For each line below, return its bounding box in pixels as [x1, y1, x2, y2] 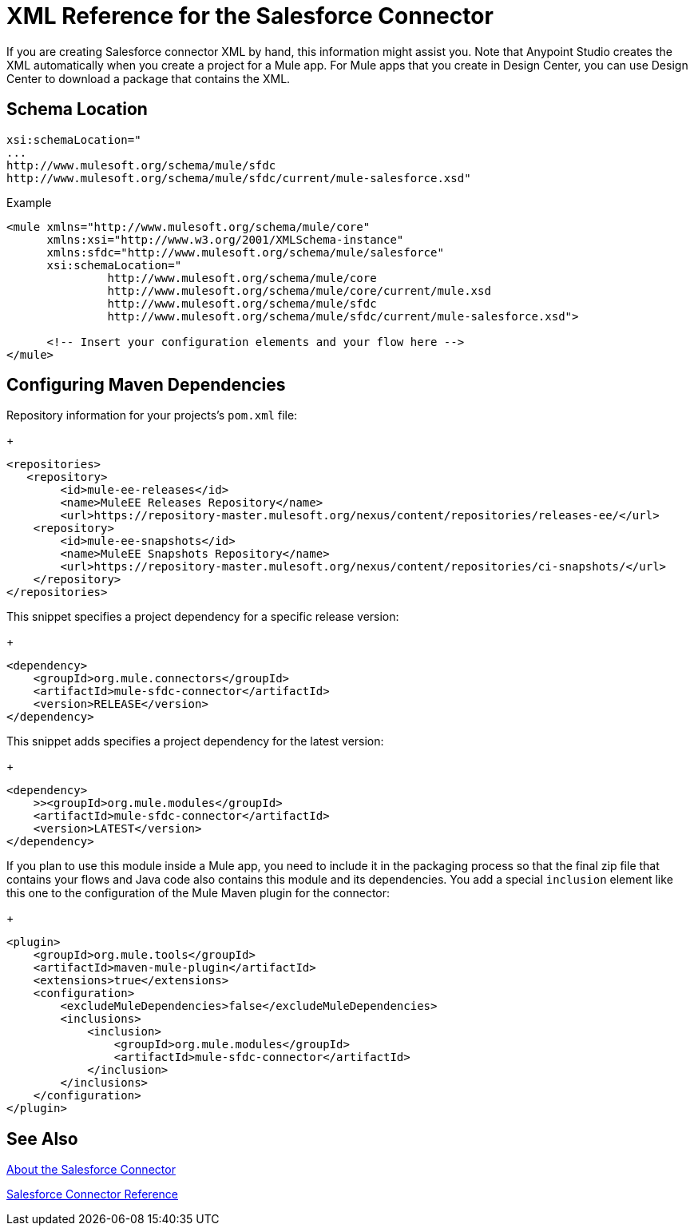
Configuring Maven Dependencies [6, 375, 286, 395]
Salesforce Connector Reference [6, 1187, 178, 1202]
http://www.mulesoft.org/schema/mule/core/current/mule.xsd [107, 284, 491, 297]
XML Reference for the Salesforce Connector [6, 2, 494, 30]
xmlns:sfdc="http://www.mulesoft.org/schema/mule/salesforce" [46, 245, 444, 259]
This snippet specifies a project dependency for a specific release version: [6, 610, 399, 624]
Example [6, 195, 52, 209]
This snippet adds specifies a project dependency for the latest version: [6, 734, 384, 749]
